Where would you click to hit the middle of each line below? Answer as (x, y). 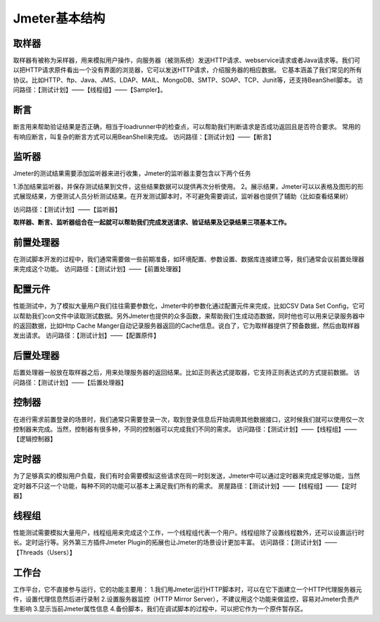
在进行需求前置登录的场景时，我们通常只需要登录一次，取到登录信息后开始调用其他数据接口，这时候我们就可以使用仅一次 (189, 419)
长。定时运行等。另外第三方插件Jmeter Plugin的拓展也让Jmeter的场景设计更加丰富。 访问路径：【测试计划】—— (175, 542)
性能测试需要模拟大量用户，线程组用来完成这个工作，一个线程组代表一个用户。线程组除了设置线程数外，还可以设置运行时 (189, 533)
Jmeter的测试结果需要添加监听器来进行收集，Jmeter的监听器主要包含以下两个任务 (132, 173)
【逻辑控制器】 (34, 439)
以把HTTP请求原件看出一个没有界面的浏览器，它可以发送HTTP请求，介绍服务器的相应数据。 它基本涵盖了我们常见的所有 (188, 70)
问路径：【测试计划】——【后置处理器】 (70, 382)
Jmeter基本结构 (59, 18)
